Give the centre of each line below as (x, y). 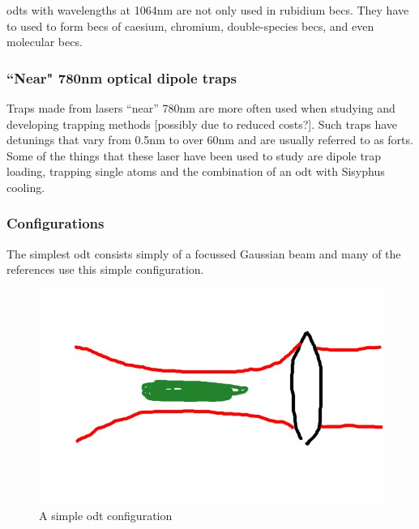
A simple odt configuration (106, 515)
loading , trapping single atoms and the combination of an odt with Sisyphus (196, 171)
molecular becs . (45, 42)
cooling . (26, 187)
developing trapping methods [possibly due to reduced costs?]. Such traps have (202, 124)
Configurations (56, 223)
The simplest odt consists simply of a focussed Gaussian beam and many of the (204, 253)
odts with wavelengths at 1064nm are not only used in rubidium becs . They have (208, 10)
